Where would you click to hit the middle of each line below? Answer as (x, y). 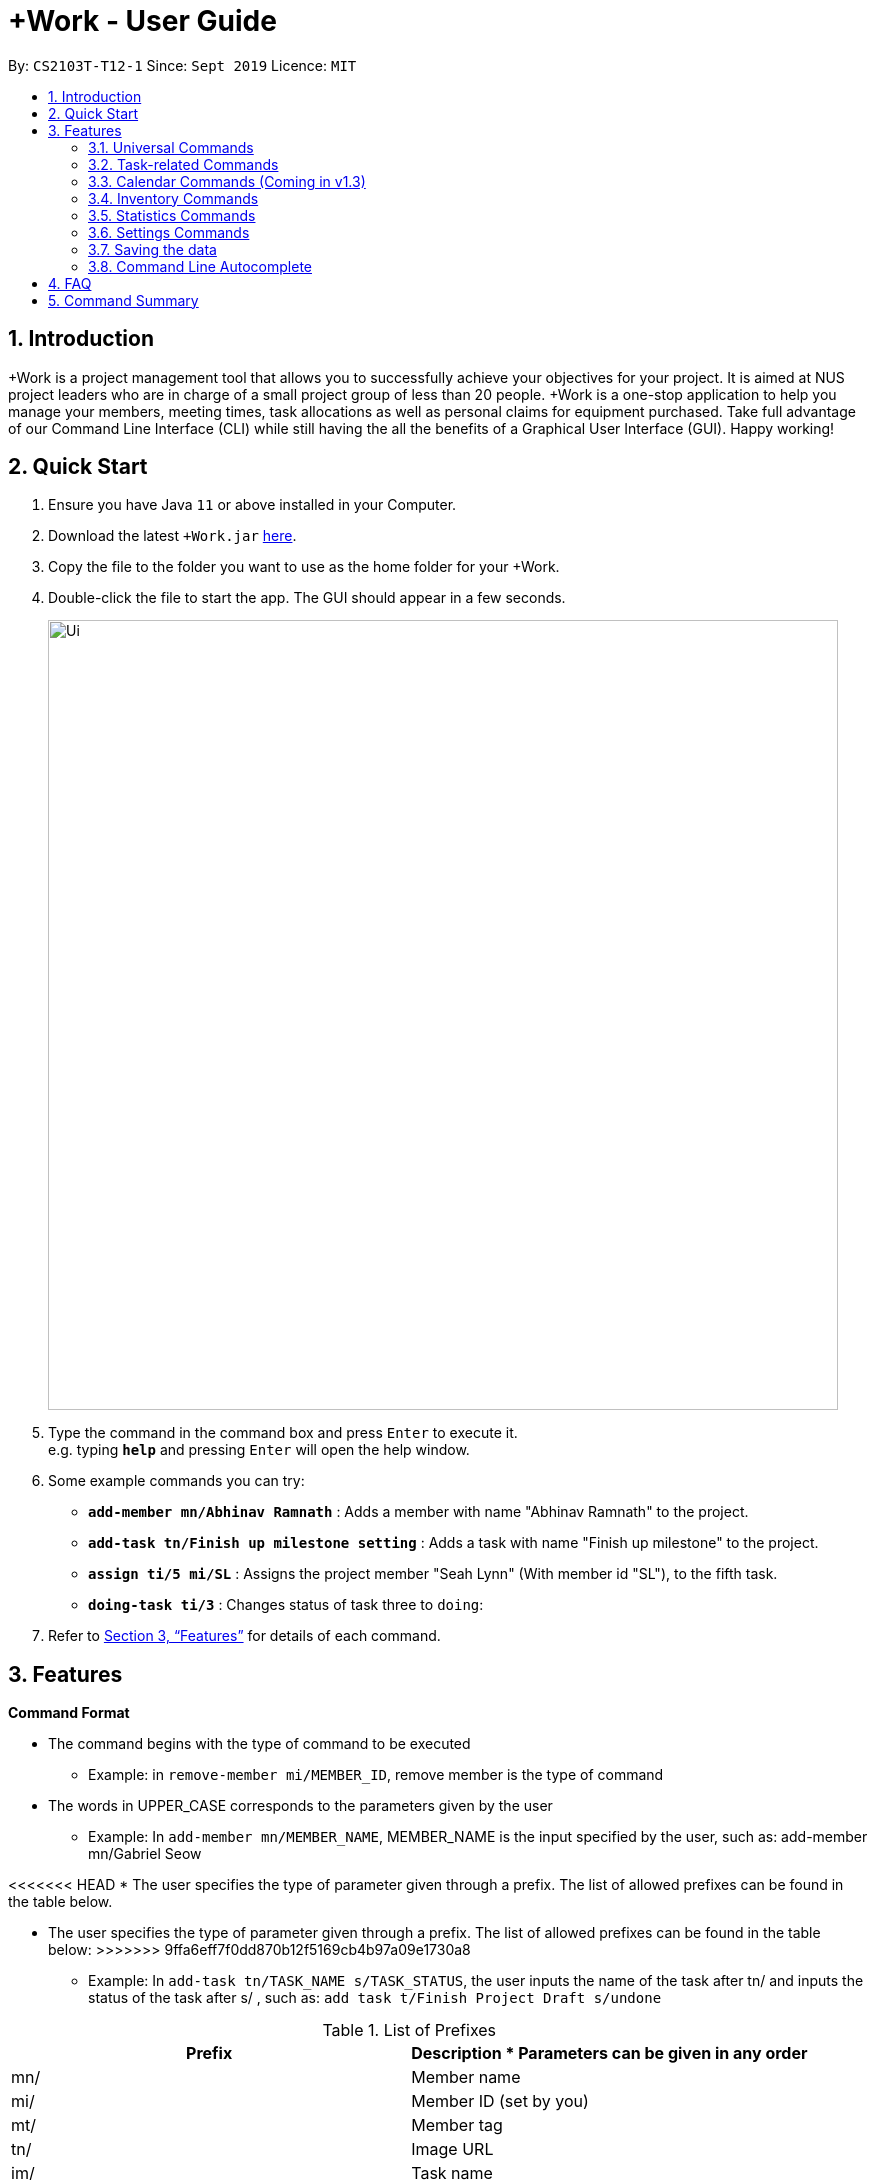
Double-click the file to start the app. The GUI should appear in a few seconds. (307, 598)
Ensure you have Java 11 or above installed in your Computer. (252, 505)
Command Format (69, 1713)
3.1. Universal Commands (171, 147)
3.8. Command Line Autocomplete (200, 266)
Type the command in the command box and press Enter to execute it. (283, 1433)
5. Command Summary (123, 300)
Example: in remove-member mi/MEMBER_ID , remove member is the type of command (376, 1775)
